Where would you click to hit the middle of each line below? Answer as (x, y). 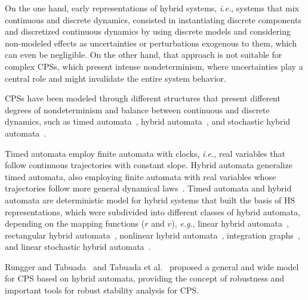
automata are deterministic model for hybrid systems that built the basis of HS (150, 200)
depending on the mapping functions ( (75, 223)
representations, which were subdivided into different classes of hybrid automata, (153, 211)
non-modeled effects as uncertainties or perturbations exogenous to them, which (151, 43)
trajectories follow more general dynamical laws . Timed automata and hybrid (148, 188)
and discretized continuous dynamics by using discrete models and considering (148, 31)
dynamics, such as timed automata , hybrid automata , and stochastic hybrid (148, 121)
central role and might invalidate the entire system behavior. (115, 78)
